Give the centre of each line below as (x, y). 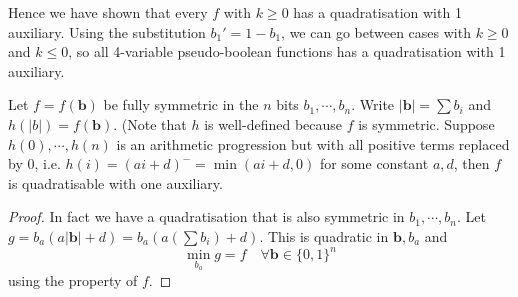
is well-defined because (273, 123)
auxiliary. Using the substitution (107, 31)
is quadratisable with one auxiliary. (115, 182)
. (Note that (150, 123)
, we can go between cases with (376, 31)
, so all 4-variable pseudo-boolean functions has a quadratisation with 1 (287, 51)
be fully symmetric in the (181, 104)
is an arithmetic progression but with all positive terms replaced (313, 143)
